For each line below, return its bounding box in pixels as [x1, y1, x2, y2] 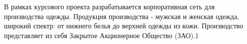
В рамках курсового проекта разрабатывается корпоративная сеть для [4, 1, 215, 11]
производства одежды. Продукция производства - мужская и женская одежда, [4, 11, 240, 21]
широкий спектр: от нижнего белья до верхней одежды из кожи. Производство [4, 21, 244, 31]
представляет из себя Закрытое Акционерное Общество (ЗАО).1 [4, 30, 199, 40]
